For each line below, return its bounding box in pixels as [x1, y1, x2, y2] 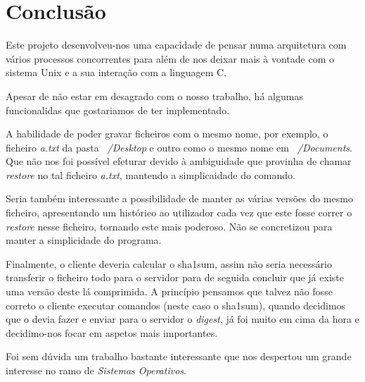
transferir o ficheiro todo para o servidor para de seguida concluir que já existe [6, 270, 344, 285]
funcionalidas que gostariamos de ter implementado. [6, 102, 230, 117]
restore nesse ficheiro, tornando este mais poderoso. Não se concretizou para [6, 218, 333, 233]
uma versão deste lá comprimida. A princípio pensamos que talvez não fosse [6, 284, 333, 299]
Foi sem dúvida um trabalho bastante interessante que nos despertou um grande [6, 349, 352, 364]
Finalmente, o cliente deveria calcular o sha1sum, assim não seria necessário [6, 256, 332, 271]
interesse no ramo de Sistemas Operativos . [6, 363, 186, 377]
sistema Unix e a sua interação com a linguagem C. [6, 65, 227, 80]
